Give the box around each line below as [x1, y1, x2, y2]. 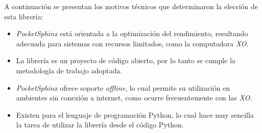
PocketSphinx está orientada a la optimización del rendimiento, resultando [16, 28, 248, 39]
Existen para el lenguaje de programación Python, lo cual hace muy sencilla [16, 109, 254, 120]
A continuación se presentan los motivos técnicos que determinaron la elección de [4, 1, 258, 11]
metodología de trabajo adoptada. [16, 65, 123, 75]
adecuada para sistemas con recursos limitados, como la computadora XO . [16, 38, 249, 48]
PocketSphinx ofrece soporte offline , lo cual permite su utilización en [16, 82, 230, 93]
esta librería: [4, 11, 43, 21]
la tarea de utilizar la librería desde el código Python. [16, 119, 184, 130]
